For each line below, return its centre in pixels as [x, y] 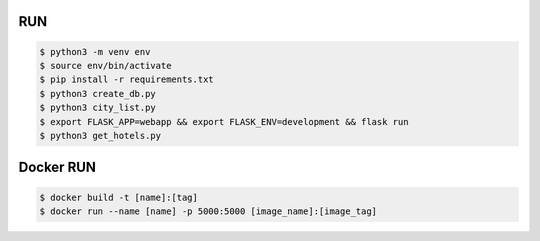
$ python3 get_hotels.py [100, 135]
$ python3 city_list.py [98, 108]
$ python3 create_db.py [98, 93]
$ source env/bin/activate [105, 65]
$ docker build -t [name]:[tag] [119, 197]
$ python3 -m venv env [95, 51]
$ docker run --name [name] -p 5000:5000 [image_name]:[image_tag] [208, 211]
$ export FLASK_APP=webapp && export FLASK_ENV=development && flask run [224, 121]
